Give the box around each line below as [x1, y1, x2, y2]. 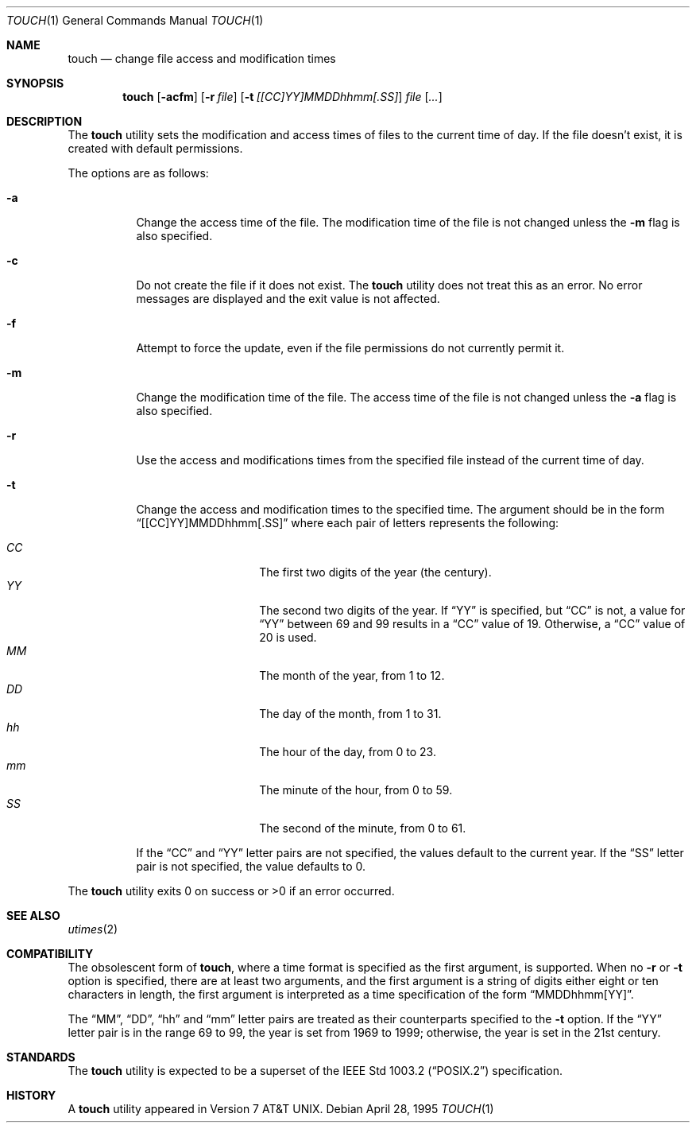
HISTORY [6, 1088, 56, 1102]
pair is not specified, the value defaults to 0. [136, 859, 366, 873]
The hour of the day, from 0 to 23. [259, 745, 436, 758]
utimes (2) [68, 922, 118, 936]
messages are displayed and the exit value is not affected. [136, 292, 440, 305]
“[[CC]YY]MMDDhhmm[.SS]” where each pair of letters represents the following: [136, 516, 559, 530]
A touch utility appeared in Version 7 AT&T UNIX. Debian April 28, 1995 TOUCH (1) [68, 1102, 494, 1115]
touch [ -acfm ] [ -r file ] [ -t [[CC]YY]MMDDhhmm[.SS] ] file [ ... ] [122, 90, 443, 103]
